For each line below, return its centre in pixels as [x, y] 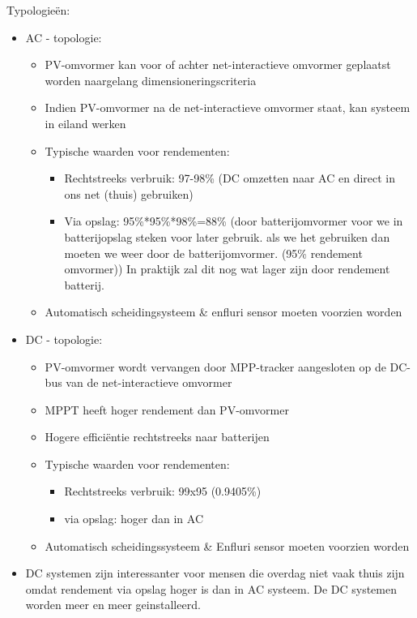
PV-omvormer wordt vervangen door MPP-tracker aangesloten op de [215, 366]
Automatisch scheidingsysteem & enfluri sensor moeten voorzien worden [223, 312]
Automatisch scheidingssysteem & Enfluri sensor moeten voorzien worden [227, 545]
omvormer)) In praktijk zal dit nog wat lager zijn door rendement [227, 269]
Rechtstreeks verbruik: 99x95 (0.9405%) [163, 491]
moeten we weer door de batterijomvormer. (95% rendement [213, 253]
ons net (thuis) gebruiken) [129, 193]
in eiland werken [85, 123]
